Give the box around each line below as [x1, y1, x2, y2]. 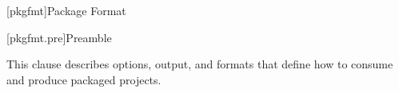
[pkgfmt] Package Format [6, 2, 126, 18]
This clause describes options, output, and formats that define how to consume [6, 56, 393, 72]
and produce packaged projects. [6, 71, 162, 87]
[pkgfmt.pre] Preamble [6, 29, 112, 45]
